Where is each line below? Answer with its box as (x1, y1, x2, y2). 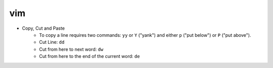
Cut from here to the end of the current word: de (39, 53, 140, 59)
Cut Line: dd (39, 39, 65, 45)
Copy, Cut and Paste (22, 25, 65, 31)
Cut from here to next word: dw (39, 46, 104, 52)
